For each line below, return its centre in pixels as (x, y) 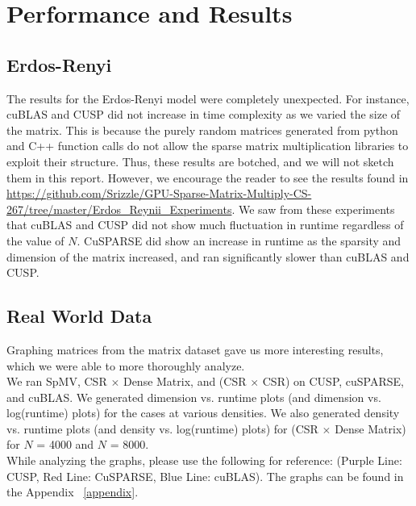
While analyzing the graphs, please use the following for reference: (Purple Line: (204, 460)
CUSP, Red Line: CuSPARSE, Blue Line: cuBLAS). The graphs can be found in (205, 476)
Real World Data (79, 316)
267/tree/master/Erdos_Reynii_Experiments (119, 209)
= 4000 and (65, 444)
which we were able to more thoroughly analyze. (126, 365)
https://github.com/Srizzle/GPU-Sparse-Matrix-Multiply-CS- (159, 193)
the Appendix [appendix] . (73, 492)
